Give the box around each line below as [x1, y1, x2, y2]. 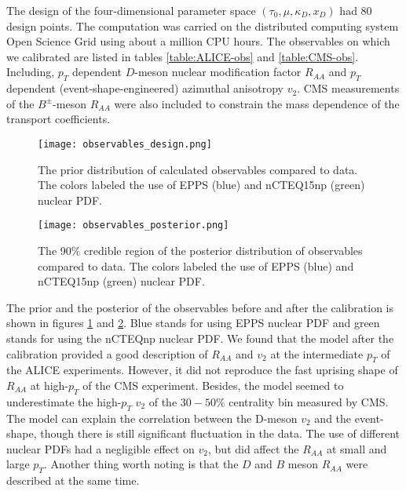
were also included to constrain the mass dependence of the [114, 95, 400, 111]
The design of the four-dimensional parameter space [6, 2, 256, 18]
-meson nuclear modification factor [134, 64, 302, 80]
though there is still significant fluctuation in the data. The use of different [40, 425, 400, 442]
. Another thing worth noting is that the [43, 456, 239, 472]
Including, [6, 64, 55, 80]
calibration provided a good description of [6, 345, 208, 362]
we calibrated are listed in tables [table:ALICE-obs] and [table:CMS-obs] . [6, 48, 359, 64]
